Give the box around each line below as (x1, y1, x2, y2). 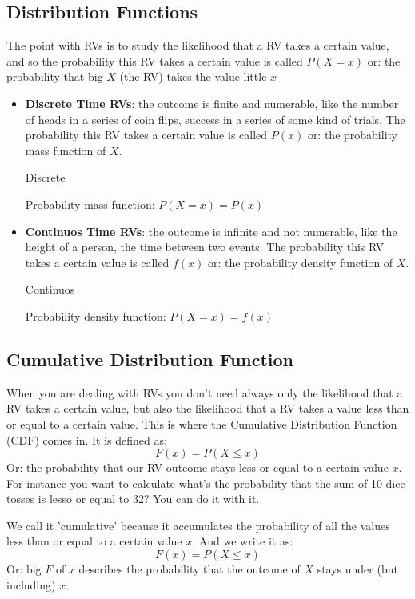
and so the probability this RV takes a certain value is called (6, 52, 303, 69)
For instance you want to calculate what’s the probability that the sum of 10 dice (6, 474, 405, 491)
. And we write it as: (192, 533, 293, 549)
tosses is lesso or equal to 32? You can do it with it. (6, 490, 260, 507)
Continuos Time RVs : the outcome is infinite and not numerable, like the (25, 222, 397, 239)
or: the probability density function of (207, 254, 393, 270)
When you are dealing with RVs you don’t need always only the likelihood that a (6, 384, 403, 401)
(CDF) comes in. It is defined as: (6, 431, 167, 448)
